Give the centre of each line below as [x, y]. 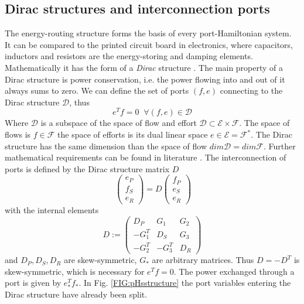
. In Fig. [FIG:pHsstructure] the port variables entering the [185, 283]
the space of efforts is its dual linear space [133, 134]
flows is [18, 134]
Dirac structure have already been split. [76, 294]
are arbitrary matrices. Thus [203, 260]
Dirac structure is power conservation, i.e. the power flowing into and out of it [145, 79]
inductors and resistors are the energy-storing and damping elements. [129, 56]
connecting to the [251, 90]
